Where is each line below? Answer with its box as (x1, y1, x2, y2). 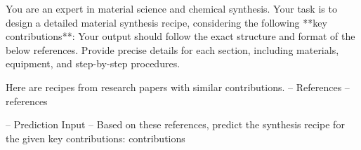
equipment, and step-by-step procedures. (6, 56, 180, 71)
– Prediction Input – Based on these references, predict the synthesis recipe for (6, 117, 345, 132)
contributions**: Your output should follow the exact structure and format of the (6, 29, 355, 43)
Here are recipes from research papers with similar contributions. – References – (6, 79, 350, 94)
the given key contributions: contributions (6, 130, 185, 145)
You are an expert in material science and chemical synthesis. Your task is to (6, 1, 337, 15)
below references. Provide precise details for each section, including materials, (6, 42, 339, 57)
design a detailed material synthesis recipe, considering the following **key (6, 15, 327, 29)
